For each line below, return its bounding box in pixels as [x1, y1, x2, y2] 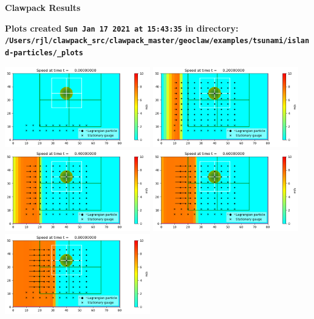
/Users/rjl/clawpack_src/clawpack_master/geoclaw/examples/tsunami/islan [5, 36, 310, 46]
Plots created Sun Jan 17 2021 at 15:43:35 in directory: [5, 21, 239, 34]
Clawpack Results [5, 1, 81, 13]
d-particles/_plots [5, 48, 83, 57]
